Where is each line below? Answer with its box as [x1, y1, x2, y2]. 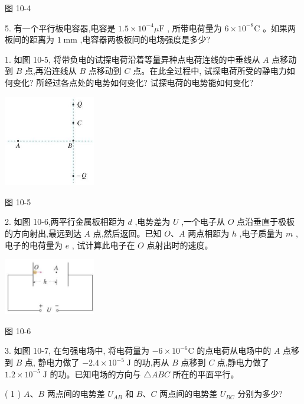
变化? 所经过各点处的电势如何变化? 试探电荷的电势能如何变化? [12, 76, 254, 88]
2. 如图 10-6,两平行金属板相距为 [5, 215, 125, 228]
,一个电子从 [181, 215, 225, 228]
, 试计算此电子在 [71, 238, 135, 251]
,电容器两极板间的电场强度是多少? [80, 33, 211, 46]
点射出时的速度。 [146, 238, 213, 251]
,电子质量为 [239, 227, 283, 239]
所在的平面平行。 [172, 367, 239, 380]
